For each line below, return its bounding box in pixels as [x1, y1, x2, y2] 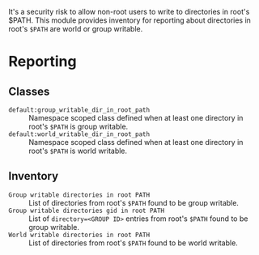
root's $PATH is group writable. [28, 121, 129, 131]
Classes [8, 84, 50, 98]
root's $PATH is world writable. [28, 146, 128, 155]
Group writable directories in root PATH [8, 190, 151, 199]
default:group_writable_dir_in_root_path [8, 106, 151, 114]
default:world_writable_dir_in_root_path [8, 130, 151, 138]
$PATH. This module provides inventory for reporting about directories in [8, 15, 251, 25]
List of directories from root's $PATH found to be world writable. [28, 238, 239, 248]
